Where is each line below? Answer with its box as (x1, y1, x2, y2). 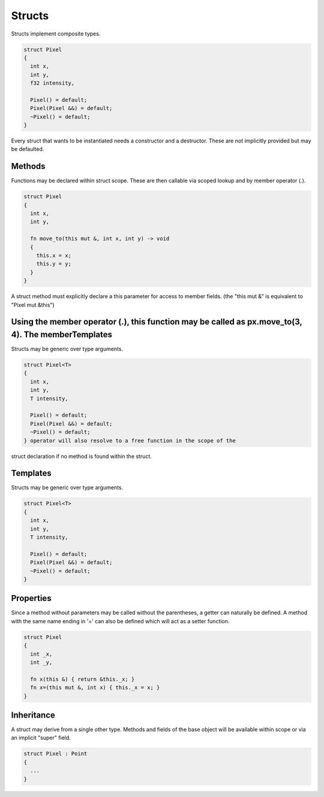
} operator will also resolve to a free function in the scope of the (23, 437, 236, 444)
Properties (11, 593, 52, 603)
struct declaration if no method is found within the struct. (11, 453, 152, 460)
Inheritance (11, 710, 55, 720)
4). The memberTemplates (11, 329, 112, 340)
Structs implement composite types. (11, 30, 101, 37)
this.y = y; (36, 260, 72, 267)
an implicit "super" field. (11, 734, 71, 742)
